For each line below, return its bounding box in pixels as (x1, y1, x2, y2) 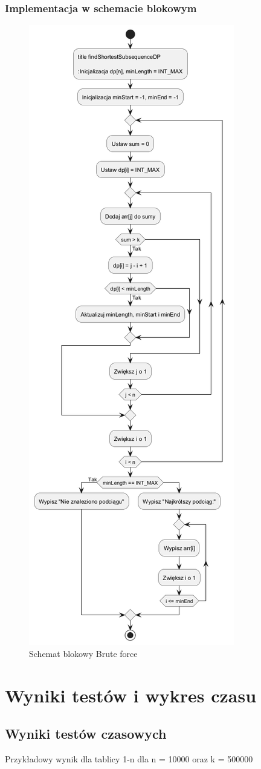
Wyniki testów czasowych (5, 724, 167, 743)
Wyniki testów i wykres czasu (5, 682, 257, 707)
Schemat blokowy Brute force (29, 647, 138, 659)
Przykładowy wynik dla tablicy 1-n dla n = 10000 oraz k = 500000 (5, 752, 253, 765)
